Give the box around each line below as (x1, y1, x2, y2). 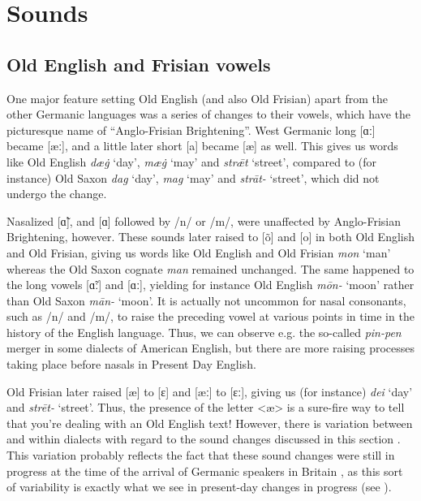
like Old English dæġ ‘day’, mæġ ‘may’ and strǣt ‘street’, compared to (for (6, 153, 377, 170)
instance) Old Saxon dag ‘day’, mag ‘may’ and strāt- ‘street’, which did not (6, 169, 380, 186)
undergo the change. (6, 185, 107, 202)
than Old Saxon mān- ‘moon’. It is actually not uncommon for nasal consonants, (6, 292, 406, 309)
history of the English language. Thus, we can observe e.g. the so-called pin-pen (6, 323, 402, 340)
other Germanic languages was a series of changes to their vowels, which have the (6, 106, 411, 123)
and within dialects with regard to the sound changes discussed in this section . (6, 430, 401, 447)
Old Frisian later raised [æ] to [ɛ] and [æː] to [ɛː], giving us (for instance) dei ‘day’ (6, 382, 413, 400)
